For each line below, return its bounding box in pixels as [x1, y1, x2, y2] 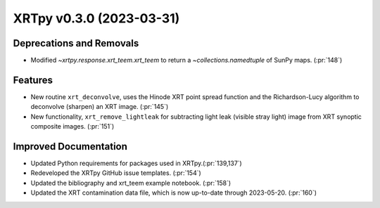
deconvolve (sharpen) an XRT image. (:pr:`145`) [30, 103, 169, 111]
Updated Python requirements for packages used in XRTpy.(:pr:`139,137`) [30, 159, 242, 168]
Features [13, 74, 53, 86]
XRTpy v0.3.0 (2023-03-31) [13, 11, 180, 26]
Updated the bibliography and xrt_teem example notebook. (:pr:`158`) [30, 178, 232, 187]
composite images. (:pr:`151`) [30, 122, 115, 131]
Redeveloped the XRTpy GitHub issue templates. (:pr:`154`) [30, 169, 202, 177]
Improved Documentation [13, 141, 128, 152]
